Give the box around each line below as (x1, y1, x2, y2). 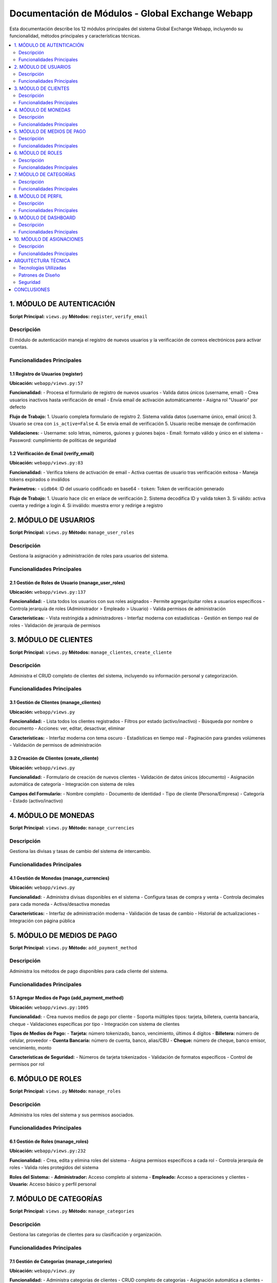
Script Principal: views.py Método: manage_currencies (9, 825, 134, 831)
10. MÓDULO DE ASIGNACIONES (14, 236, 84, 242)
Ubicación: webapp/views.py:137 (9, 589, 86, 595)
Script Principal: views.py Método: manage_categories (9, 1208, 134, 1214)
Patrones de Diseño (18, 272, 60, 278)
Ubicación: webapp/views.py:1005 (9, 1004, 89, 1010)
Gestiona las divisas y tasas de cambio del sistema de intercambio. (9, 848, 151, 854)
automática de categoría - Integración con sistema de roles (9, 781, 135, 787)
